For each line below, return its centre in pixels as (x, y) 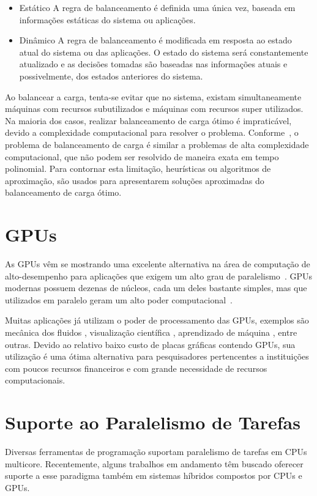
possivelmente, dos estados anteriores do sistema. (111, 76)
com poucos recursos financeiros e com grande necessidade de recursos (136, 368)
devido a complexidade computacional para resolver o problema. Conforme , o (152, 132)
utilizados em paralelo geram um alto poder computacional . (119, 299)
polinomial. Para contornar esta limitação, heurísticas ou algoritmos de (138, 168)
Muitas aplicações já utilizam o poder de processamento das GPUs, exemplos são (157, 320)
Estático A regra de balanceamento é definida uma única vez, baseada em (157, 7)
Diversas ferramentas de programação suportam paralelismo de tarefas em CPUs (156, 452)
